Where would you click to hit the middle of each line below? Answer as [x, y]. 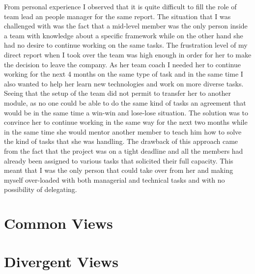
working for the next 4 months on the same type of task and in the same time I [124, 74]
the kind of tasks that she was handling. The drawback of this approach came [121, 141]
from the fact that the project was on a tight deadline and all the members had [124, 151]
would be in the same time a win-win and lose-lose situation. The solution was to [126, 112]
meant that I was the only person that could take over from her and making [119, 170]
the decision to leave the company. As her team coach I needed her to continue [122, 64]
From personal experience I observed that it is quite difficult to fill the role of [120, 6]
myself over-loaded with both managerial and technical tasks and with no [114, 179]
